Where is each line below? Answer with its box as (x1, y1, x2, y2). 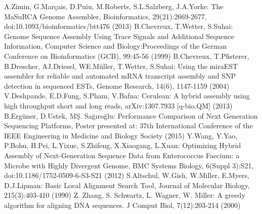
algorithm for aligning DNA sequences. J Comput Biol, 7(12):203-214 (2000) (4, 199, 241, 210)
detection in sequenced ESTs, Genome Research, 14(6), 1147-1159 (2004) (4, 80, 230, 91)
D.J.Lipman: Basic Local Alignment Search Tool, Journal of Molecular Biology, (4, 180, 250, 190)
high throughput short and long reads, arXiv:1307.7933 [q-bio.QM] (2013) (4, 100, 233, 111)
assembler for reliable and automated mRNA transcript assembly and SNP (4, 70, 236, 81)
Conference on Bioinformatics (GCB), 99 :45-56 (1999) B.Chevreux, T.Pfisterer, (4, 50, 249, 61)
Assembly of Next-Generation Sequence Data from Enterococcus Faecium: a (4, 150, 240, 160)
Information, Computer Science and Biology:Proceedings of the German (4, 41, 227, 51)
